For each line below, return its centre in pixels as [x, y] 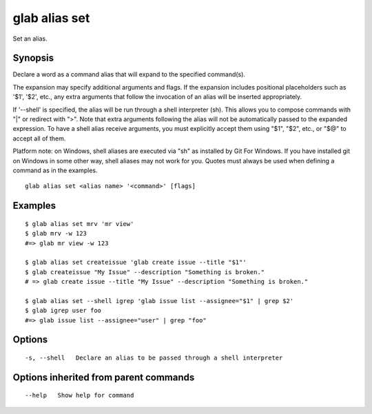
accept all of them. [39, 138]
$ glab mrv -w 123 [56, 234]
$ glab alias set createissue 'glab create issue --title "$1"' [136, 262]
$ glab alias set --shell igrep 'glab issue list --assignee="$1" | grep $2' [159, 301]
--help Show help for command [80, 395]
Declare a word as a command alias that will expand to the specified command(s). [129, 74]
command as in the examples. [55, 170]
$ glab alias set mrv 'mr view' [80, 224]
